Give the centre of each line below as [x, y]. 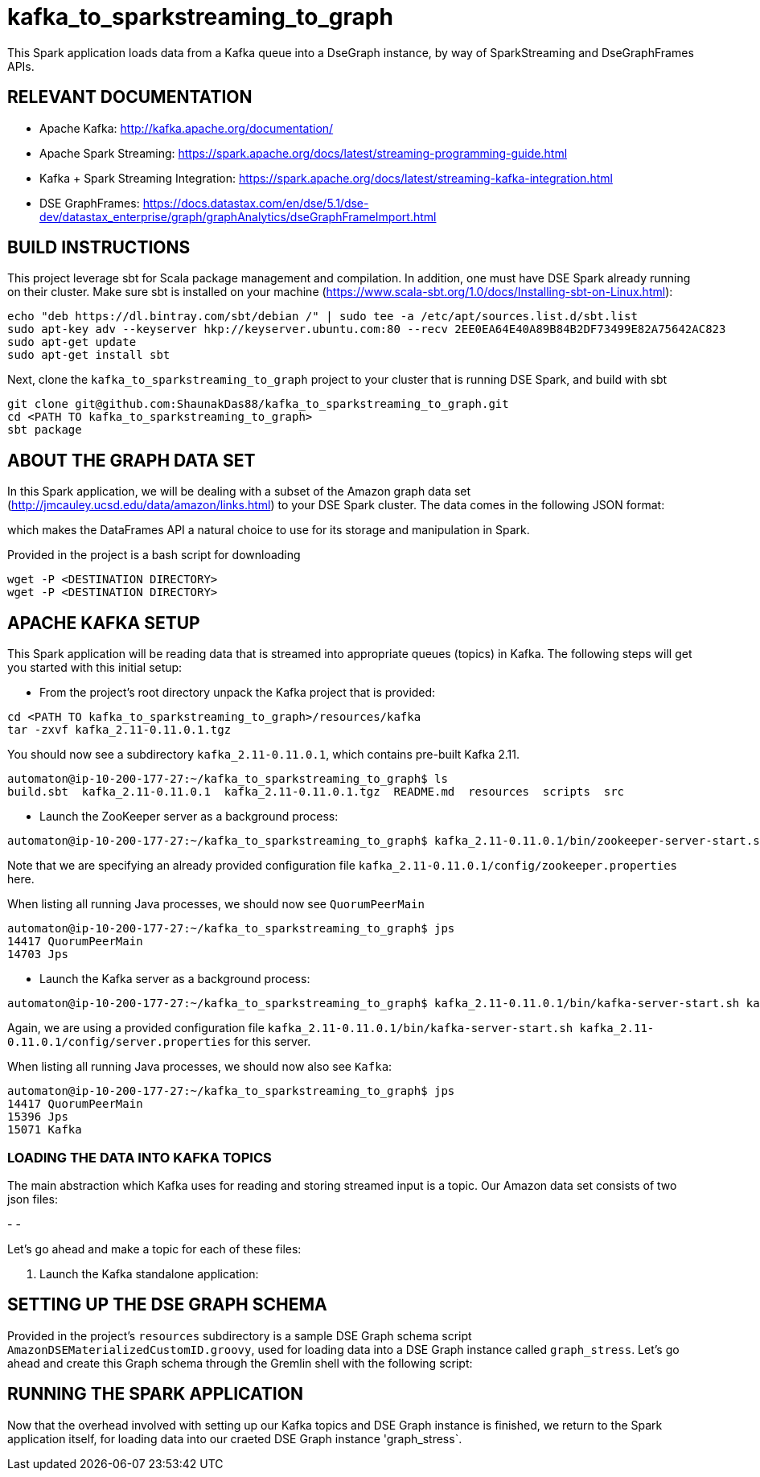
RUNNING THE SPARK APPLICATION [155, 1394]
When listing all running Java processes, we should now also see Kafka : [200, 1067]
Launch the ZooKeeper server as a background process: [189, 817]
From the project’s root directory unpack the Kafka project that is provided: [238, 693]
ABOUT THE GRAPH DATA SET [131, 460]
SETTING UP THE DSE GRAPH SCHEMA [167, 1305]
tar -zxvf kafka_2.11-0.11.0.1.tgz [119, 730]
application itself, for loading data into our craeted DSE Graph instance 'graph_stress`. [235, 1438]
